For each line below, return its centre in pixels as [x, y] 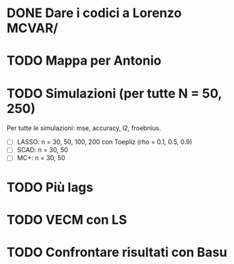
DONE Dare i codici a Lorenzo [94, 13]
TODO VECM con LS [67, 220]
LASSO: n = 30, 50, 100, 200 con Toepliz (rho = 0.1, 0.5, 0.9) [105, 142]
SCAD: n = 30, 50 [43, 150]
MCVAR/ [32, 28]
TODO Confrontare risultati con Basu [117, 252]
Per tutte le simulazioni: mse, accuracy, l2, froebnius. [84, 128]
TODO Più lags [50, 187]
